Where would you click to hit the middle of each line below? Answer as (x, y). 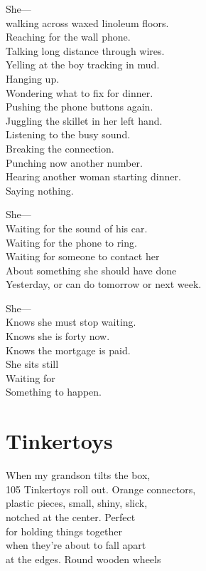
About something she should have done (91, 270)
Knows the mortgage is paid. (68, 350)
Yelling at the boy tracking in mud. (83, 65)
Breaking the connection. (60, 148)
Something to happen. (54, 392)
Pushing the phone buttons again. (80, 107)
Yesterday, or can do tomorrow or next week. (104, 284)
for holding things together (64, 531)
